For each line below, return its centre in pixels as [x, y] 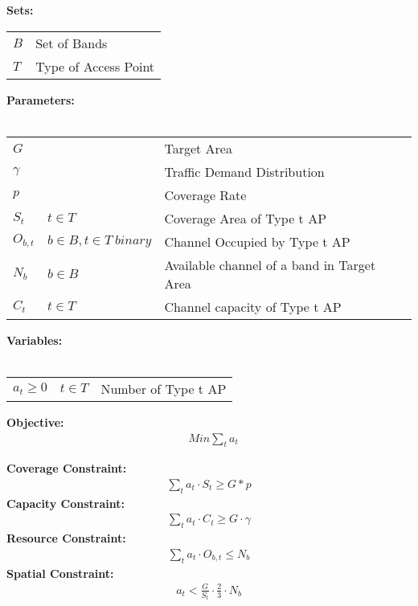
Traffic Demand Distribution [244, 171]
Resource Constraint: [66, 538]
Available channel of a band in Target [270, 264]
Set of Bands [72, 43]
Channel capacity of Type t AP [253, 306]
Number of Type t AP [164, 388]
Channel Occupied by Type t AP [257, 241]
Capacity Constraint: [66, 503]
